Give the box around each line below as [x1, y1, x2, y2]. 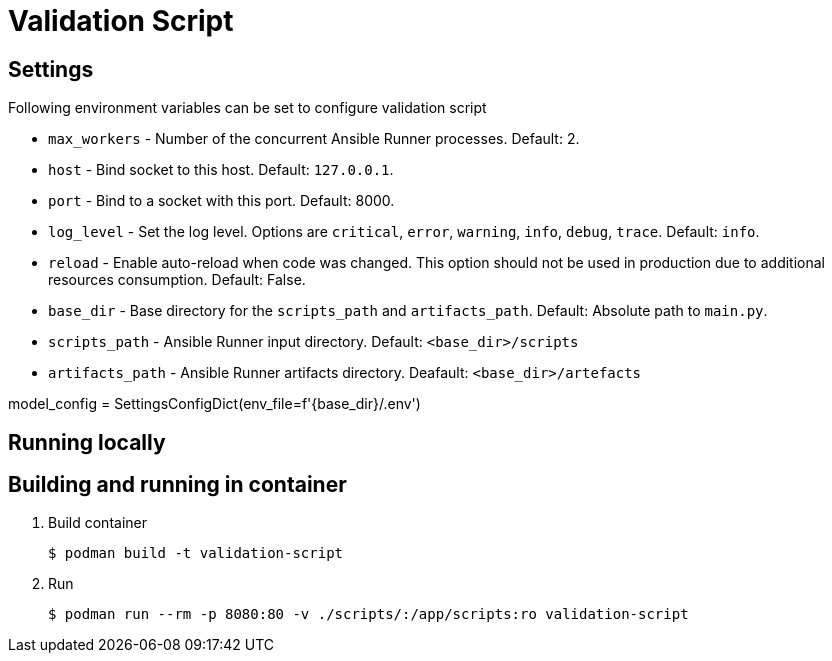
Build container [48, 514, 147, 532]
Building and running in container [8, 472, 347, 498]
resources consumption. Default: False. [48, 271, 306, 289]
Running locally [8, 429, 166, 455]
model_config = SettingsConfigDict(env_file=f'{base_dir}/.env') [8, 395, 421, 413]
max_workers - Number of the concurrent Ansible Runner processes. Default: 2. [48, 130, 580, 148]
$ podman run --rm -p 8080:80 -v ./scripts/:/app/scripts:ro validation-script [48, 606, 689, 623]
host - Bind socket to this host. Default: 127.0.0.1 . [48, 161, 394, 179]
